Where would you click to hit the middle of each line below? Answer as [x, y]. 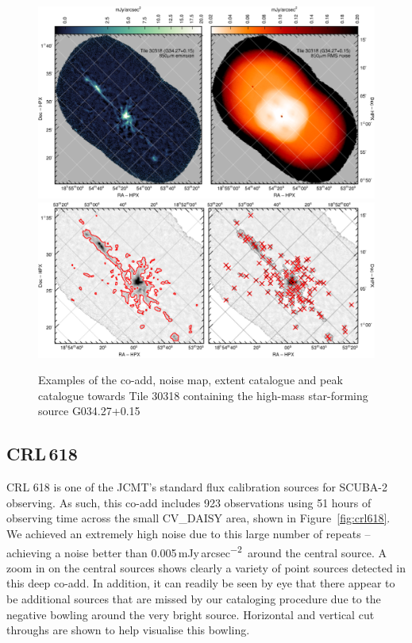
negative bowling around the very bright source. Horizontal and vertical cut [191, 614]
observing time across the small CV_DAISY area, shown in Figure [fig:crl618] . [198, 518]
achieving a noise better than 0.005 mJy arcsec [118, 552]
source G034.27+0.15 [89, 411]
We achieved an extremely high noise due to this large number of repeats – [189, 534]
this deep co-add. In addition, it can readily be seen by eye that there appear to [201, 583]
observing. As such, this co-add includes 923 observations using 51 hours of [189, 502]
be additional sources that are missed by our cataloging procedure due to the [194, 599]
